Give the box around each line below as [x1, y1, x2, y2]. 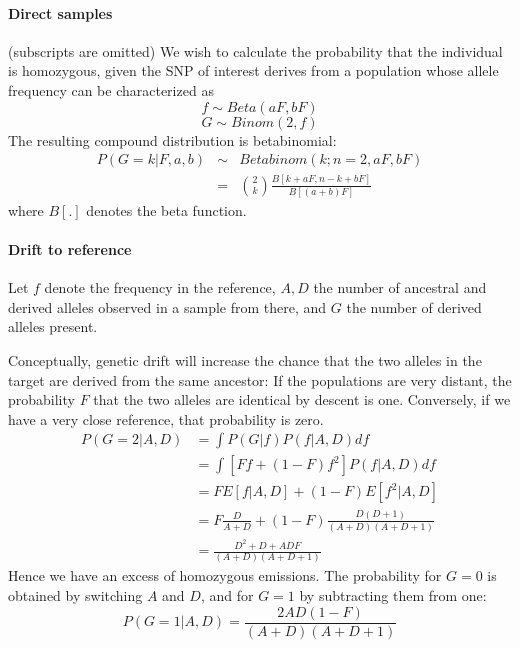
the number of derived [346, 296, 482, 317]
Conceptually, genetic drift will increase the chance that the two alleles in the [8, 350, 482, 371]
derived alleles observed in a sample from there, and [8, 296, 327, 317]
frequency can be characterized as [8, 79, 214, 100]
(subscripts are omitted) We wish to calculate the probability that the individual [8, 40, 503, 61]
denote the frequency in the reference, [44, 277, 276, 298]
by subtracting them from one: [299, 584, 487, 605]
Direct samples [8, 2, 113, 23]
